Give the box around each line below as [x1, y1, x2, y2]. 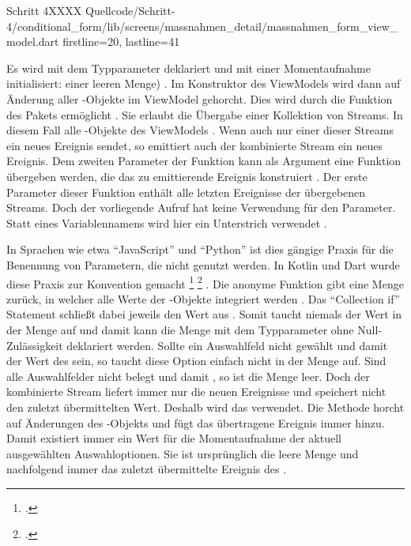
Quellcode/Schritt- [85, 2, 175, 18]
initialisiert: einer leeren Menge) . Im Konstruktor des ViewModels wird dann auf [6, 75, 401, 92]
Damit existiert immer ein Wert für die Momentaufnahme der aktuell [6, 430, 341, 446]
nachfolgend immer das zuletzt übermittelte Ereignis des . [6, 461, 287, 477]
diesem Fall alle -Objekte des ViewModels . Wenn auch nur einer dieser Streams [6, 122, 394, 138]
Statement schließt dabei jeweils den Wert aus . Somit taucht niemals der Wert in [6, 306, 402, 322]
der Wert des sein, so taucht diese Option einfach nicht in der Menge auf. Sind [6, 352, 386, 369]
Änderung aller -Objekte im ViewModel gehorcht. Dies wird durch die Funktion [6, 90, 393, 107]
